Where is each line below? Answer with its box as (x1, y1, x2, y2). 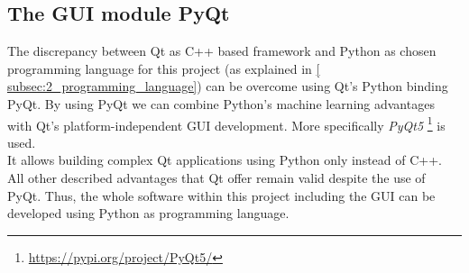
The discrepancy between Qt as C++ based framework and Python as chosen (7, 41, 437, 60)
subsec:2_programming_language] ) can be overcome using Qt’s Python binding (7, 77, 448, 96)
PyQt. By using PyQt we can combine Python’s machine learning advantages (7, 94, 435, 113)
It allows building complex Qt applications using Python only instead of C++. (7, 150, 443, 169)
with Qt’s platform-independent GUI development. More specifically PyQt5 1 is (7, 113, 446, 134)
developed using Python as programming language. (7, 204, 290, 223)
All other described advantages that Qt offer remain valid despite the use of (7, 168, 426, 187)
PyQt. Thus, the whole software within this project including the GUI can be (7, 186, 436, 205)
